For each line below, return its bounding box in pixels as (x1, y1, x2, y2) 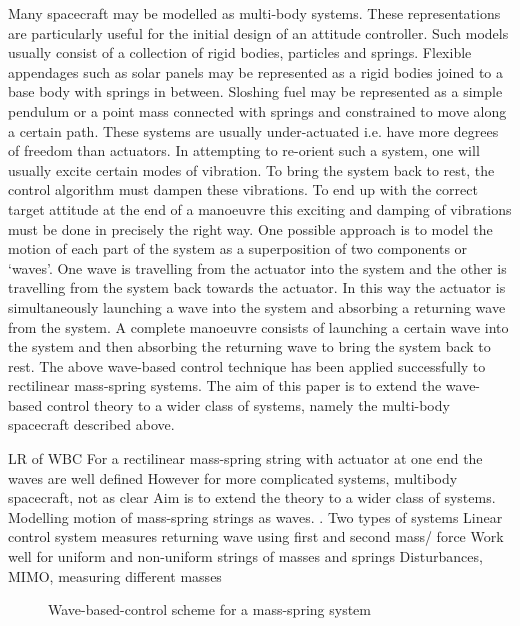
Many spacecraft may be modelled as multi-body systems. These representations (8, 3, 501, 23)
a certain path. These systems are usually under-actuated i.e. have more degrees (8, 120, 499, 141)
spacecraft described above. (8, 414, 175, 435)
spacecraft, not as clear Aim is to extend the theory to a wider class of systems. (8, 487, 496, 508)
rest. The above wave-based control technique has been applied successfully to (8, 355, 486, 376)
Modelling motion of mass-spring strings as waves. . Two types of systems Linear (8, 506, 503, 527)
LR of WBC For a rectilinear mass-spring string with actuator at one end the (8, 448, 483, 469)
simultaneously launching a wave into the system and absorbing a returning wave (8, 296, 506, 317)
